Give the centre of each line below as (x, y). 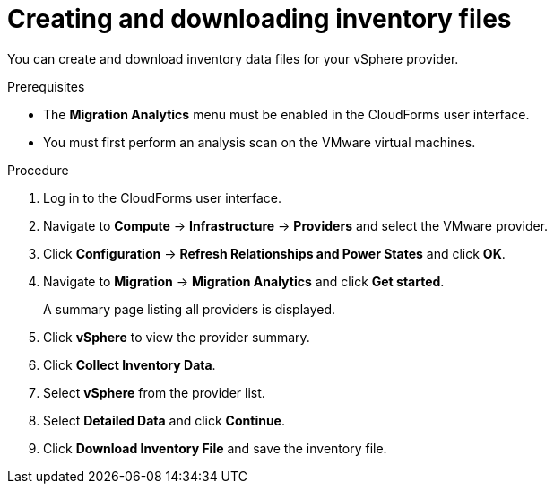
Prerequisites (46, 86)
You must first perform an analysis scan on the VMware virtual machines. (260, 142)
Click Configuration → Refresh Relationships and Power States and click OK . (274, 253)
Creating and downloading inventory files (260, 19)
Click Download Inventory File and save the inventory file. (215, 448)
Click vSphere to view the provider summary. (177, 337)
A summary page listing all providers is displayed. (190, 309)
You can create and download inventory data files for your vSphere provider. (233, 58)
